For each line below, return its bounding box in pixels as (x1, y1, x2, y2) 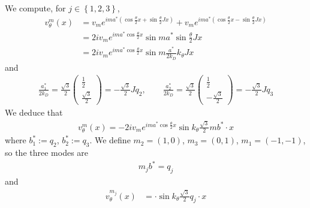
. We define (89, 134, 131, 146)
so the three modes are (5, 146, 89, 159)
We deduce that (5, 106, 63, 119)
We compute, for (5, 2, 66, 14)
